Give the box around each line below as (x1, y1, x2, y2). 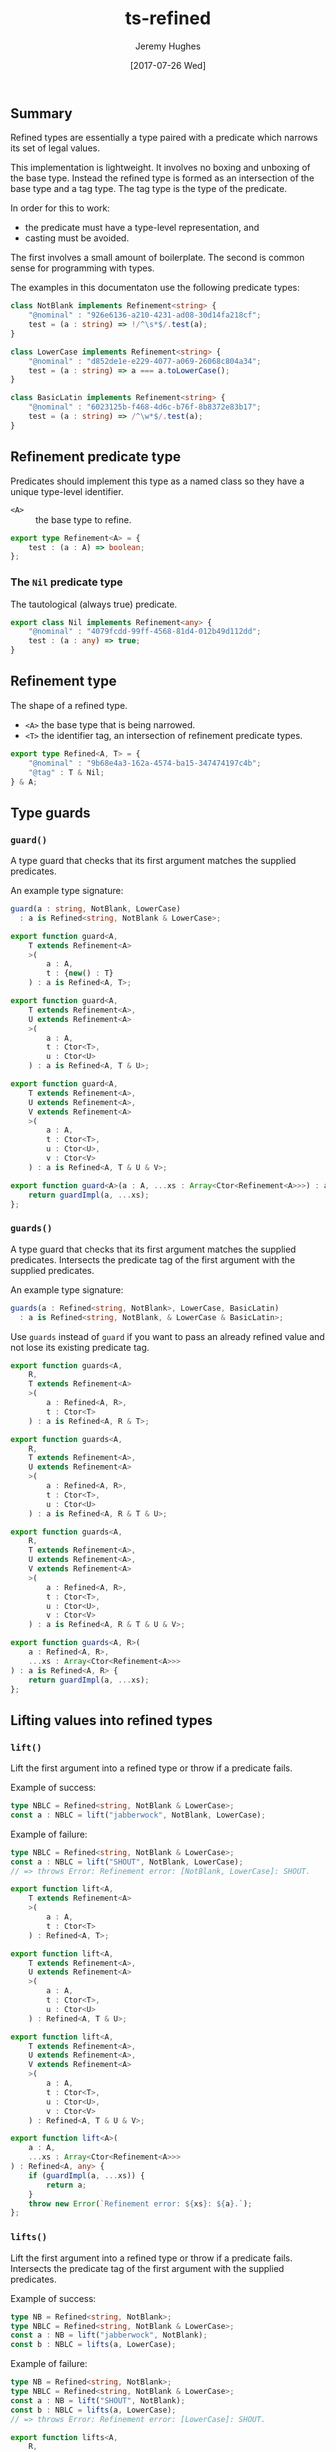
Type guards (10, 804, 91, 821)
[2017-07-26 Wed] (129, 59, 207, 71)
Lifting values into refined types (10, 1712, 213, 1729)
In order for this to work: (10, 202, 110, 214)
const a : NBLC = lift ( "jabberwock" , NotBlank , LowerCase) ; (10, 1810, 267, 1820)
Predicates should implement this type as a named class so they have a (10, 475, 305, 487)
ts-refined (124, 7, 212, 30)
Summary (10, 105, 73, 122)
